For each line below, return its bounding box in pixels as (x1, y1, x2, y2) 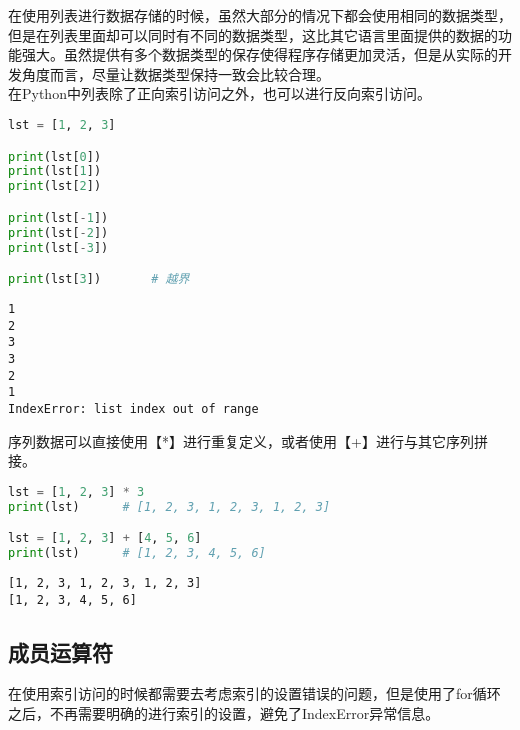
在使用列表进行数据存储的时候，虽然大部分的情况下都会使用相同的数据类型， (8, 5, 512, 25)
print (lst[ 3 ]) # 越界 (8, 272, 190, 287)
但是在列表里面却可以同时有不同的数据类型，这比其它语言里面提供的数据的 (8, 24, 498, 45)
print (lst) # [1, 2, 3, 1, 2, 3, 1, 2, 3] (8, 499, 331, 514)
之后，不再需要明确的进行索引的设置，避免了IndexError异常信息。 (8, 702, 440, 723)
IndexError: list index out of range (8, 401, 259, 416)
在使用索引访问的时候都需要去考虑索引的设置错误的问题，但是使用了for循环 (8, 683, 501, 704)
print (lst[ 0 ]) (8, 149, 102, 164)
